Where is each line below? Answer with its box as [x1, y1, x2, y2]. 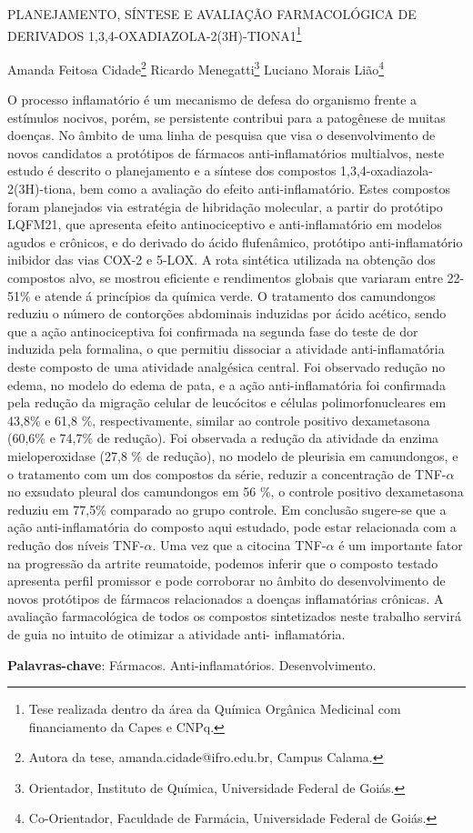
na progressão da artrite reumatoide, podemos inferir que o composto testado [7, 553, 438, 572]
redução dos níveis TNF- [7, 535, 145, 554]
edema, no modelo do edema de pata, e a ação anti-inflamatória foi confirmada [7, 375, 446, 394]
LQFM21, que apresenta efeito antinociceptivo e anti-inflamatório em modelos [7, 215, 442, 234]
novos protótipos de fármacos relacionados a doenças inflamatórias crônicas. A [7, 588, 444, 607]
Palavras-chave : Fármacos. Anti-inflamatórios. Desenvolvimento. [7, 655, 377, 674]
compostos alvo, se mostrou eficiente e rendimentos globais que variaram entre [7, 268, 443, 287]
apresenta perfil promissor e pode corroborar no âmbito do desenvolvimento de [7, 571, 446, 590]
